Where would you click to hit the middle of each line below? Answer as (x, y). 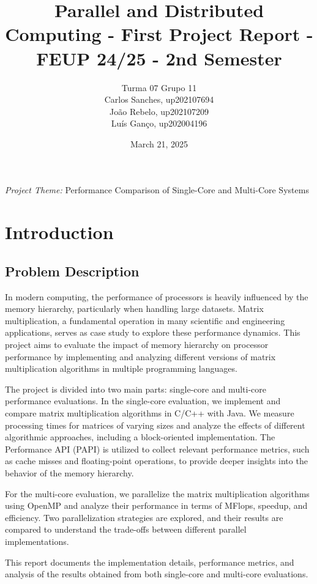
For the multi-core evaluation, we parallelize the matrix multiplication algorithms (157, 493)
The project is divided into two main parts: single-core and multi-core (136, 389)
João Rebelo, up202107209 (159, 111)
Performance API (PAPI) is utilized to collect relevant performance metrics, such (157, 449)
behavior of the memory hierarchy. (69, 472)
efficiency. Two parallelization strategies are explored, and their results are (144, 517)
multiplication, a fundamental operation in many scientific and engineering (145, 320)
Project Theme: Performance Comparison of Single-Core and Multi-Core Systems (157, 190)
